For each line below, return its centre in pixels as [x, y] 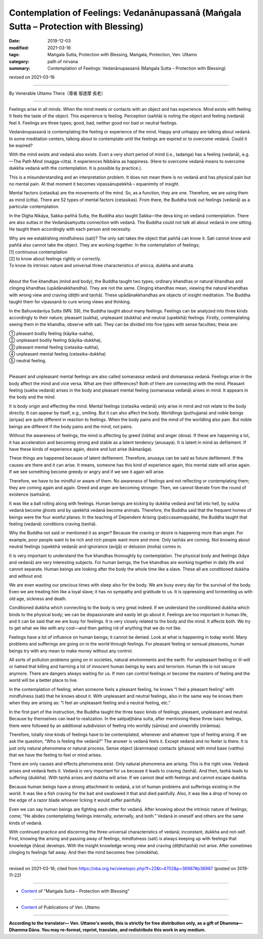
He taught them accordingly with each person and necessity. [70, 229]
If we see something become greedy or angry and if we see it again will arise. [87, 472]
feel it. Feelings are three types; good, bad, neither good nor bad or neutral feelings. [93, 123]
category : [19, 62]
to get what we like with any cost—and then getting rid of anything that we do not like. [95, 628]
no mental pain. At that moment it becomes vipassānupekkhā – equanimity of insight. [94, 184]
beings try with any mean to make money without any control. [71, 651]
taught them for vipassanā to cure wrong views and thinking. [70, 302]
